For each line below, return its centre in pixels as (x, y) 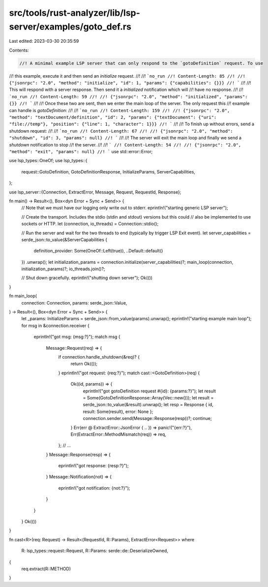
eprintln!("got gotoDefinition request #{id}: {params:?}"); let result (149, 391)
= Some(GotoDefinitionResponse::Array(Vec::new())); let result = (148, 397)
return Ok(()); (84, 364)
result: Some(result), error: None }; (118, 411)
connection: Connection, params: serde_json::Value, (74, 303)
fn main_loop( (23, 296)
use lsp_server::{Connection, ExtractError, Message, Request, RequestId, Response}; (95, 192)
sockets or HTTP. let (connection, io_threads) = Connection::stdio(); (90, 224)
